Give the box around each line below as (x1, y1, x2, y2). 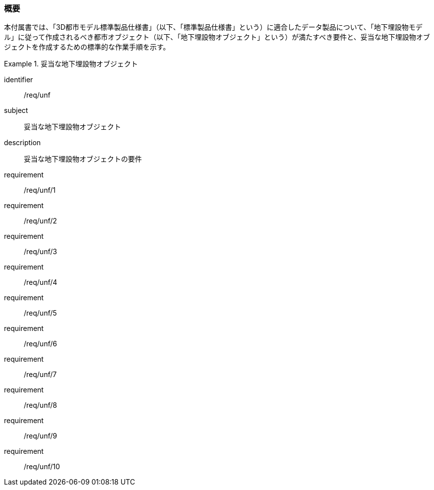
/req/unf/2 (24, 217, 57, 225)
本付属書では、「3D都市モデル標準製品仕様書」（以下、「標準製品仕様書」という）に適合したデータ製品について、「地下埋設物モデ (4, 23, 423, 32)
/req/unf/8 (24, 401, 57, 410)
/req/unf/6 (24, 339, 57, 348)
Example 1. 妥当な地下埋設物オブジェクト (4, 59, 138, 68)
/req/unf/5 (24, 309, 57, 318)
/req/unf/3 (24, 247, 57, 256)
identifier (4, 75, 33, 84)
